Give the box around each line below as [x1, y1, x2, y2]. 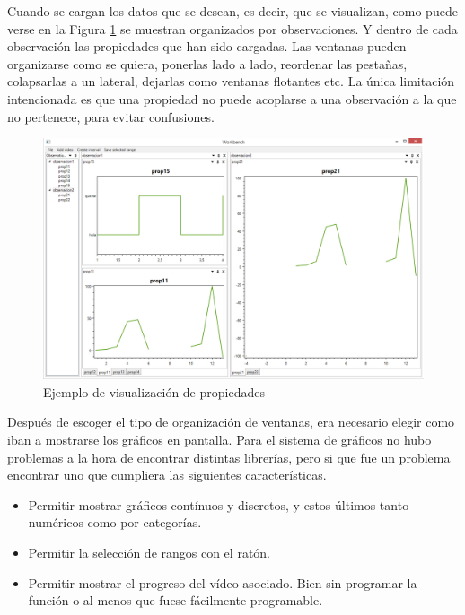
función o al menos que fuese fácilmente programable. [28, 591, 323, 610]
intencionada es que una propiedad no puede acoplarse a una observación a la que [7, 89, 457, 108]
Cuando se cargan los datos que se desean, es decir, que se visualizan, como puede [7, 2, 458, 20]
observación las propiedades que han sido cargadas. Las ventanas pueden [7, 37, 407, 56]
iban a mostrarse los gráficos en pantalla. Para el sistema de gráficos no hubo [7, 430, 432, 449]
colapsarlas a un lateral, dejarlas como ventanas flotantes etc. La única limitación [7, 72, 455, 91]
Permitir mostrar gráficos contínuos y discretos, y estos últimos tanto [28, 495, 409, 514]
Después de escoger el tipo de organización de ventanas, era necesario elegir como [7, 412, 455, 431]
